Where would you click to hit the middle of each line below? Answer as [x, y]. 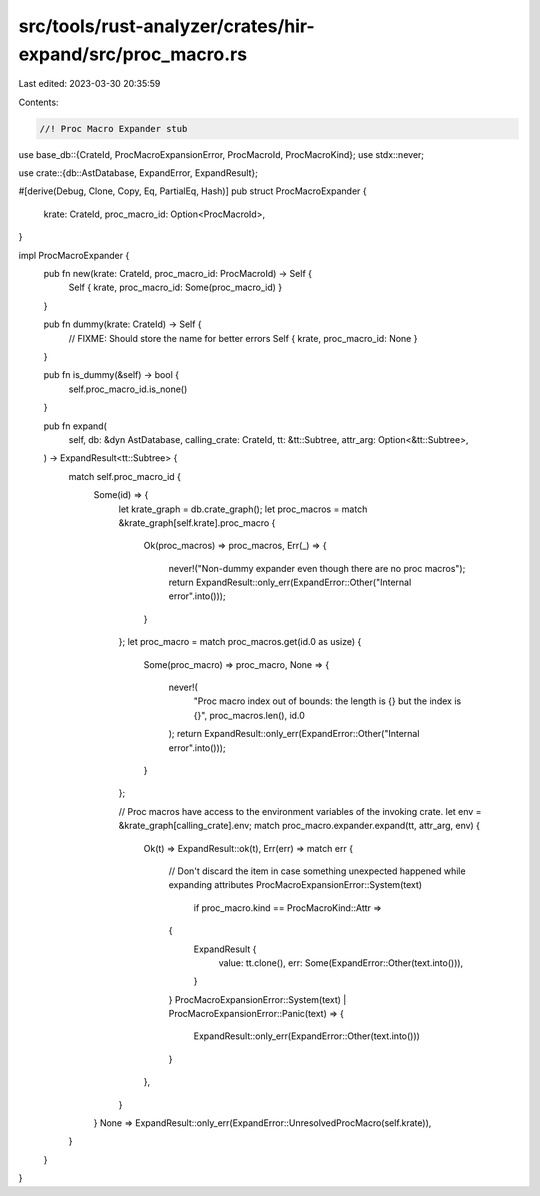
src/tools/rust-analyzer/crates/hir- [166, 26]
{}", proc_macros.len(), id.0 [249, 715]
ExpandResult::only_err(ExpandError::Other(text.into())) [306, 1036]
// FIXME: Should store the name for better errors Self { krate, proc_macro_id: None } [243, 338]
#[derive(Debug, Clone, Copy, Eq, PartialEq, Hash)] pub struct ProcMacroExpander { [192, 191]
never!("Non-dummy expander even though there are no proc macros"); [317, 568]
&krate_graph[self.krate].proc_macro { [197, 522]
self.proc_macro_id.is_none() [128, 389]
